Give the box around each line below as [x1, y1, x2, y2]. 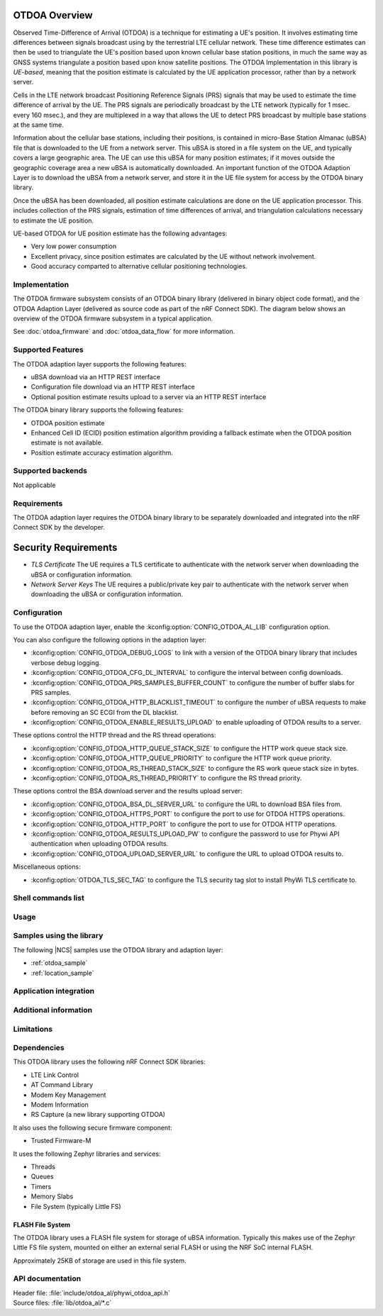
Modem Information [30, 1100, 89, 1109]
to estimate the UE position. [13, 216, 94, 225]
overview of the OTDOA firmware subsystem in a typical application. [13, 314, 213, 323]
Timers [30, 1182, 52, 1190]
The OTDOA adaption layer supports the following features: [13, 359, 187, 368]
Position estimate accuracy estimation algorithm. [30, 448, 174, 457]
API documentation [13, 1273, 82, 1283]
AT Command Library [30, 1081, 94, 1089]
